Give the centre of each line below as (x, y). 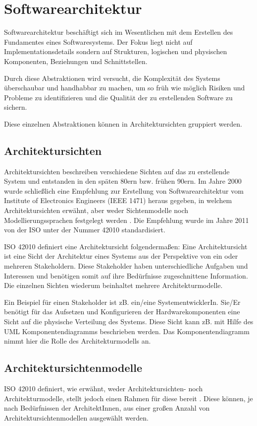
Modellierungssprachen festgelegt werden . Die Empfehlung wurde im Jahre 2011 (127, 220)
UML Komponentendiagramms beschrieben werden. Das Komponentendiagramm (127, 331)
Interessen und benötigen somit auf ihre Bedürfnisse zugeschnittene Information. (126, 275)
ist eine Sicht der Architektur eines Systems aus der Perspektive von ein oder (121, 256)
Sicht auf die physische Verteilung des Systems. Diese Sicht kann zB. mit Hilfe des (129, 321)
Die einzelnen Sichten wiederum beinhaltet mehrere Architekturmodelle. (113, 285)
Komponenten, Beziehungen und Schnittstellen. (76, 61)
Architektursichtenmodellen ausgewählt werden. (76, 417)
